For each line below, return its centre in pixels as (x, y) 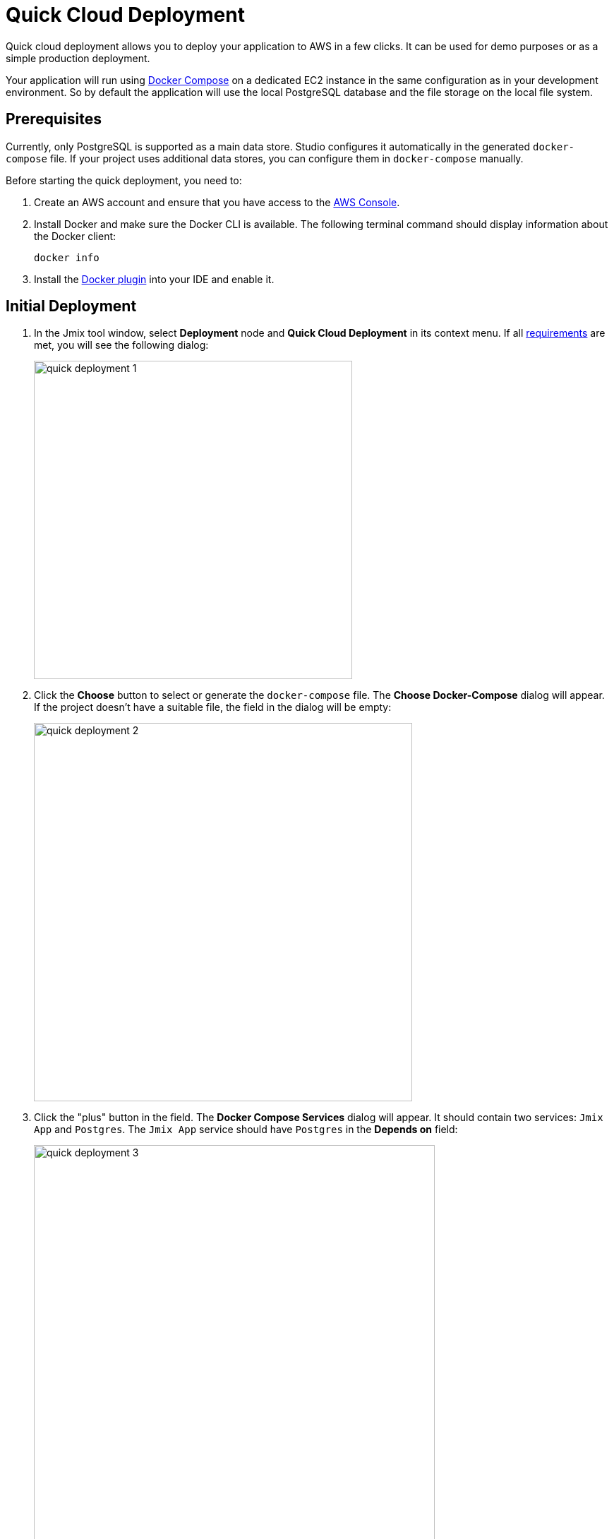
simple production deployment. (78, 58)
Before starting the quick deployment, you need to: (124, 180)
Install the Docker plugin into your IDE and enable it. (154, 279)
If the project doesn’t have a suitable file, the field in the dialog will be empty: (213, 707)
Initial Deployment (71, 306)
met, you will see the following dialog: (121, 345)
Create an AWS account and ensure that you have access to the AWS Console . (217, 202)
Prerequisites (54, 119)
